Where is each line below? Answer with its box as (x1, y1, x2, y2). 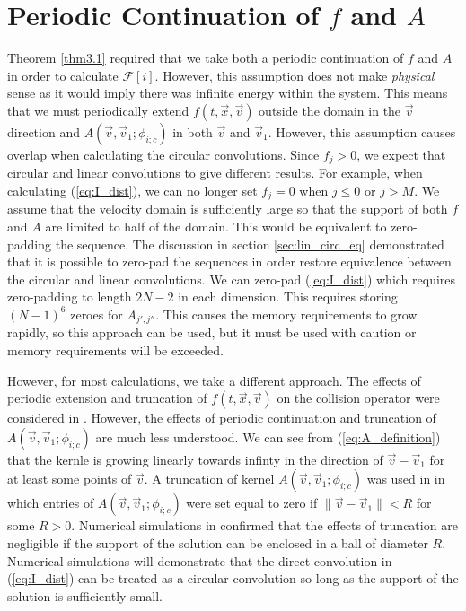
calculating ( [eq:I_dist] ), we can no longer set (7, 180, 258, 199)
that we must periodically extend (7, 100, 189, 119)
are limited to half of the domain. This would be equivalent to (45, 217, 387, 235)
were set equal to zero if (186, 493, 318, 512)
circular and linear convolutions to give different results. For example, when (7, 163, 423, 182)
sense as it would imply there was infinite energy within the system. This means (7, 83, 448, 102)
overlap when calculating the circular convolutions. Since (7, 144, 320, 163)
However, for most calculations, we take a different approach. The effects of (7, 371, 421, 389)
